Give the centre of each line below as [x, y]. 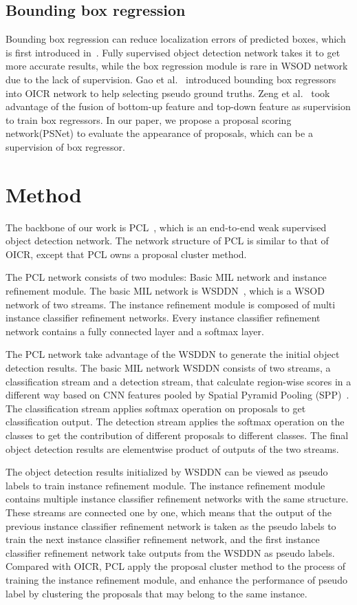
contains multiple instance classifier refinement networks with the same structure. [177, 499]
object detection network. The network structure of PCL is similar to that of [167, 241]
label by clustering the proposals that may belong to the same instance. [156, 593]
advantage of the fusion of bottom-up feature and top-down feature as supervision [178, 106]
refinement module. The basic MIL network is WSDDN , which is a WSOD [165, 291]
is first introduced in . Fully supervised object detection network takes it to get [173, 52]
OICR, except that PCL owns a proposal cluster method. [126, 254]
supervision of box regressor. [65, 146]
